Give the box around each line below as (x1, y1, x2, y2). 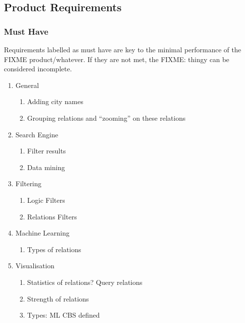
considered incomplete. (4, 64, 72, 74)
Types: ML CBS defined (27, 310, 100, 320)
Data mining (27, 162, 65, 172)
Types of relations (27, 244, 81, 254)
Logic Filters (27, 194, 65, 205)
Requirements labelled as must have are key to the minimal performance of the (4, 44, 241, 54)
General (15, 80, 39, 90)
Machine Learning (15, 228, 70, 238)
